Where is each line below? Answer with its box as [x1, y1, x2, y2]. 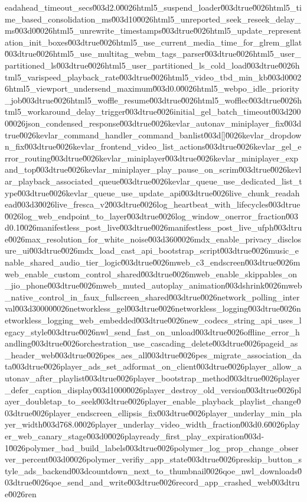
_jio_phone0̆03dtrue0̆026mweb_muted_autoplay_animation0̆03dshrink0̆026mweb [5, 279, 302, 292]
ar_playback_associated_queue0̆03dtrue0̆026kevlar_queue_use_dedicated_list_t [5, 174, 302, 187]
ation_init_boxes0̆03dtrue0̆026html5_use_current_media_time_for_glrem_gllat [5, 35, 302, 48]
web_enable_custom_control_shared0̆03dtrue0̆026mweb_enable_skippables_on [5, 267, 298, 280]
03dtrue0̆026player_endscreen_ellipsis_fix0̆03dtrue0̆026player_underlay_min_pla [5, 406, 302, 419]
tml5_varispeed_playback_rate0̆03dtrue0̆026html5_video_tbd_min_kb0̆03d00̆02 [5, 70, 302, 83]
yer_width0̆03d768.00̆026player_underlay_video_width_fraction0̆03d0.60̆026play [5, 418, 300, 430]
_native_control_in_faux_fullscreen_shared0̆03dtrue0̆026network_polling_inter [5, 290, 300, 303]
